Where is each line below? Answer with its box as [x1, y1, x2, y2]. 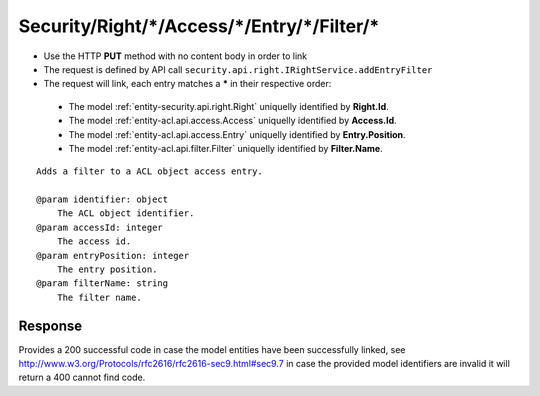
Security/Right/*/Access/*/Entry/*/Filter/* [18, 15, 380, 37]
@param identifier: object [36, 194, 169, 205]
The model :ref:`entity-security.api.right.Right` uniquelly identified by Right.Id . [68, 100, 389, 112]
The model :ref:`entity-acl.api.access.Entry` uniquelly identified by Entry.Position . [68, 128, 406, 140]
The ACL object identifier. [56, 208, 195, 219]
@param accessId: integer [36, 221, 164, 233]
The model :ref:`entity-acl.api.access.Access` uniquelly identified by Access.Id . [68, 115, 397, 127]
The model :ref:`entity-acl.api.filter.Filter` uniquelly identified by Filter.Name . [68, 142, 384, 154]
